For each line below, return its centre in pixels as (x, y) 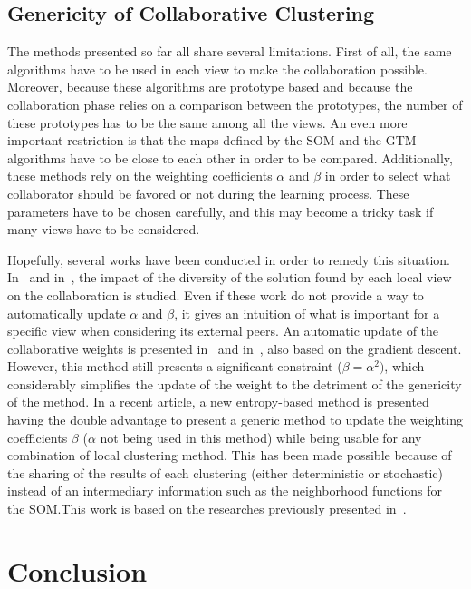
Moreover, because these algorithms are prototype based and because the (210, 87)
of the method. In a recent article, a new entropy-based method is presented (218, 402)
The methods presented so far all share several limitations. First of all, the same (230, 51)
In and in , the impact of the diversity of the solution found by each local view (230, 277)
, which (404, 366)
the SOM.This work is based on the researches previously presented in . (207, 509)
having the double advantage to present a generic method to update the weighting (235, 420)
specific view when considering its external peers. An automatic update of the (223, 331)
